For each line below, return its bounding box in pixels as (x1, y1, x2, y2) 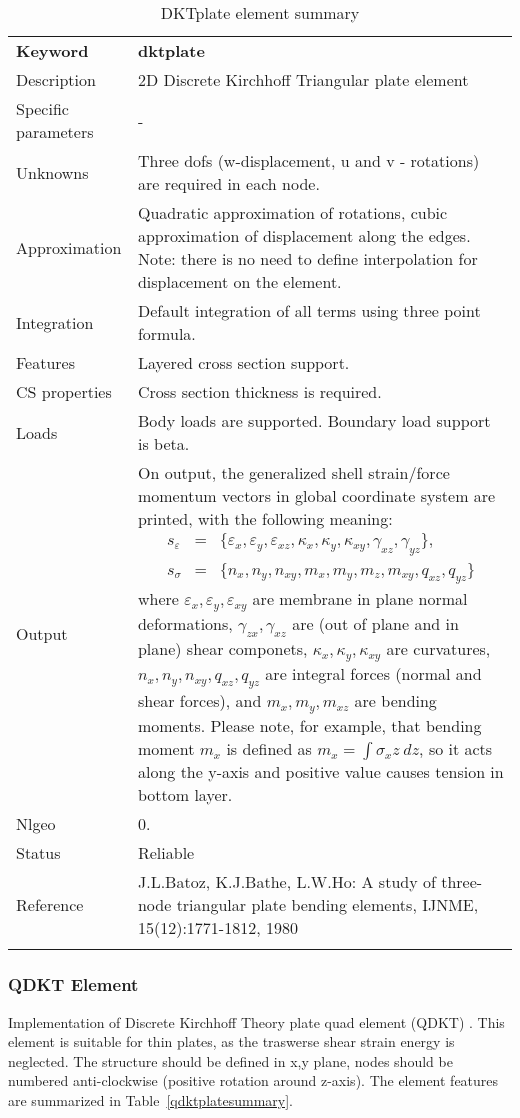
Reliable (137, 841, 195, 865)
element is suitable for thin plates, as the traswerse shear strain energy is (8, 1031, 455, 1052)
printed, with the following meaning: (137, 507, 393, 530)
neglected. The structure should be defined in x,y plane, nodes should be (8, 1050, 453, 1071)
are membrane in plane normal (252, 587, 468, 611)
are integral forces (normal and (265, 662, 482, 686)
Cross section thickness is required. (137, 380, 382, 403)
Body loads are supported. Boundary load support (137, 409, 491, 432)
